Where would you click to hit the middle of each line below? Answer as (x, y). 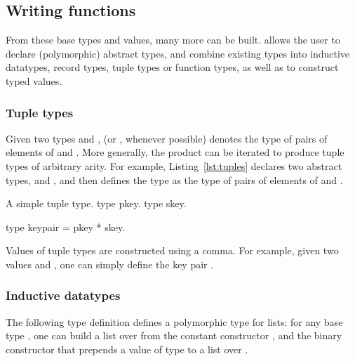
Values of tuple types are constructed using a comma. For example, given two (172, 250)
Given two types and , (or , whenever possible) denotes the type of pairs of (167, 138)
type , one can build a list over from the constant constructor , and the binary (174, 335)
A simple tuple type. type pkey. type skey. (96, 203)
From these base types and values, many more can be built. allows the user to (173, 40)
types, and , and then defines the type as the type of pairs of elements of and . (174, 179)
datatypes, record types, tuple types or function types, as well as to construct (172, 67)
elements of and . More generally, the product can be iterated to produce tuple (175, 152)
